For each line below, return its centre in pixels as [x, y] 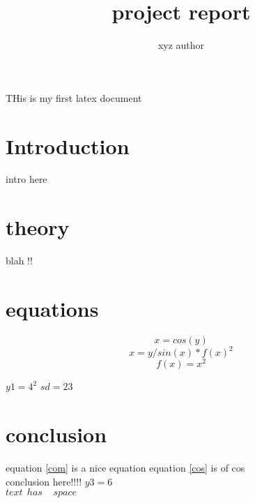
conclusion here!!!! [44, 481]
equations [52, 308]
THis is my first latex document [74, 97]
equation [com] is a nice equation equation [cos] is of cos [125, 468]
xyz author [181, 45]
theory [38, 227]
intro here [26, 179]
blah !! [19, 261]
